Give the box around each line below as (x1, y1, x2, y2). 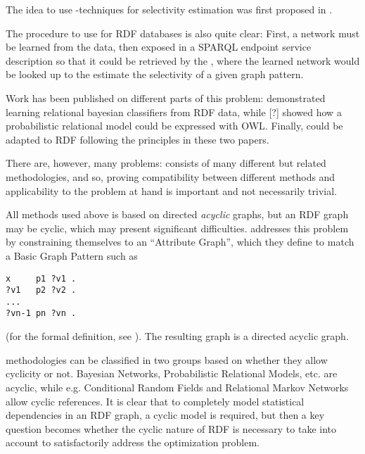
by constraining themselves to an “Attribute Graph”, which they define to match (6, 234, 354, 249)
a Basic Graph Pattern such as (6, 248, 138, 263)
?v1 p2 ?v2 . (6, 285, 77, 296)
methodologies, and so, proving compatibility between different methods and (6, 169, 335, 184)
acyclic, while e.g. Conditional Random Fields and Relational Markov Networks (6, 379, 349, 394)
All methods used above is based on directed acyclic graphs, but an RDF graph (6, 207, 349, 222)
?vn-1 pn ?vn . (6, 308, 77, 319)
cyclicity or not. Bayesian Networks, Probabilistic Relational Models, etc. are (6, 366, 338, 381)
